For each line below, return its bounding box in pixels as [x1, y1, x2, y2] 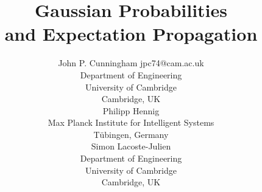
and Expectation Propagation [4, 21, 258, 46]
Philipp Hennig [102, 104, 160, 117]
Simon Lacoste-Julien [91, 140, 171, 153]
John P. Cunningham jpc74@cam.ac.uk [58, 57, 204, 69]
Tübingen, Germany [93, 128, 169, 140]
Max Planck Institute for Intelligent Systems [48, 116, 214, 129]
